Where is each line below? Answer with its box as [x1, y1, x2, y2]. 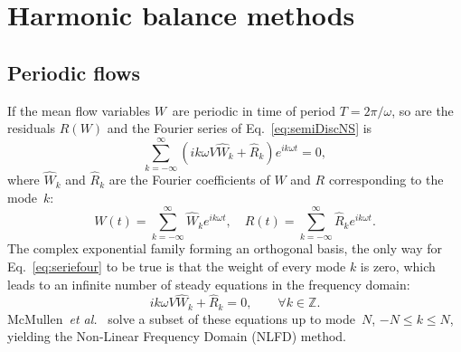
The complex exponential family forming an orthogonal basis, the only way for [7, 239, 442, 258]
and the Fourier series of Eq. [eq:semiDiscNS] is [107, 119, 372, 138]
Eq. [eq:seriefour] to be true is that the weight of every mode [7, 257, 346, 276]
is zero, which [360, 257, 436, 276]
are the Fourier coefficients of [108, 170, 270, 189]
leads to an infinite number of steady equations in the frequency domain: [7, 274, 410, 293]
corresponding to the [328, 170, 444, 189]
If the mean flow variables [7, 100, 150, 119]
